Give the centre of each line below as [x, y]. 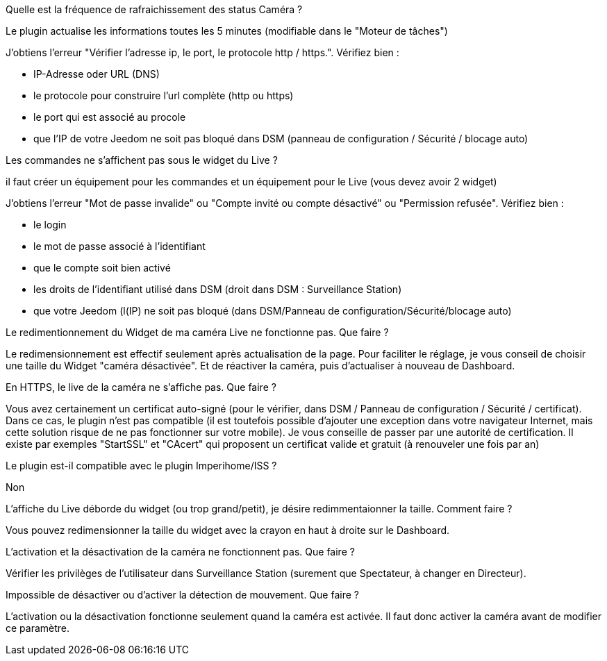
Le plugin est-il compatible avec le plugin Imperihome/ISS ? [141, 466]
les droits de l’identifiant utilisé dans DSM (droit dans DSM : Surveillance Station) [218, 289]
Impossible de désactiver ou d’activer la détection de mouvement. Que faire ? [182, 595]
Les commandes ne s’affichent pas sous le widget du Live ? [142, 160]
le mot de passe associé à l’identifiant [119, 246]
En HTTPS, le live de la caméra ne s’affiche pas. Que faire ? [141, 387]
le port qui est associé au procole [110, 117]
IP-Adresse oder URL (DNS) [97, 74]
